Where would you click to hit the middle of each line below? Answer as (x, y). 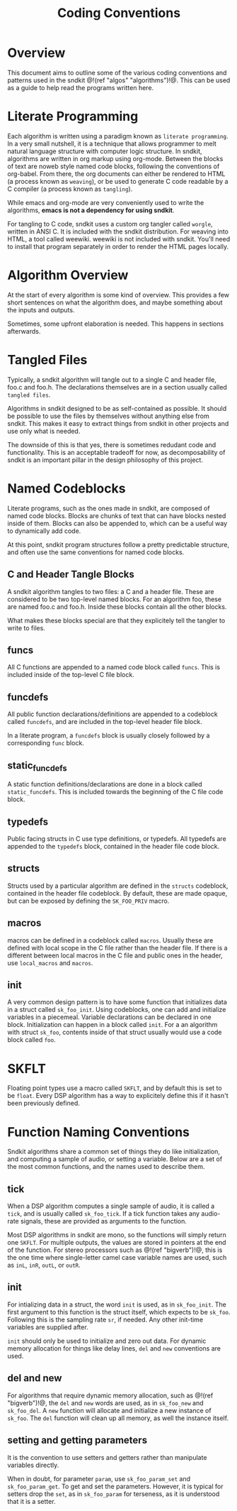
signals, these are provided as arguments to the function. (104, 1221)
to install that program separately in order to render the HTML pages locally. (118, 246)
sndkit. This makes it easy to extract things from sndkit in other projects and (118, 423)
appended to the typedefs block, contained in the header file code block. (114, 846)
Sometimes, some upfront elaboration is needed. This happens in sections (116, 324)
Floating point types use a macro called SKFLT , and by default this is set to (115, 1088)
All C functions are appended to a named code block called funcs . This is (114, 667)
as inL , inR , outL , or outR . (44, 1265)
